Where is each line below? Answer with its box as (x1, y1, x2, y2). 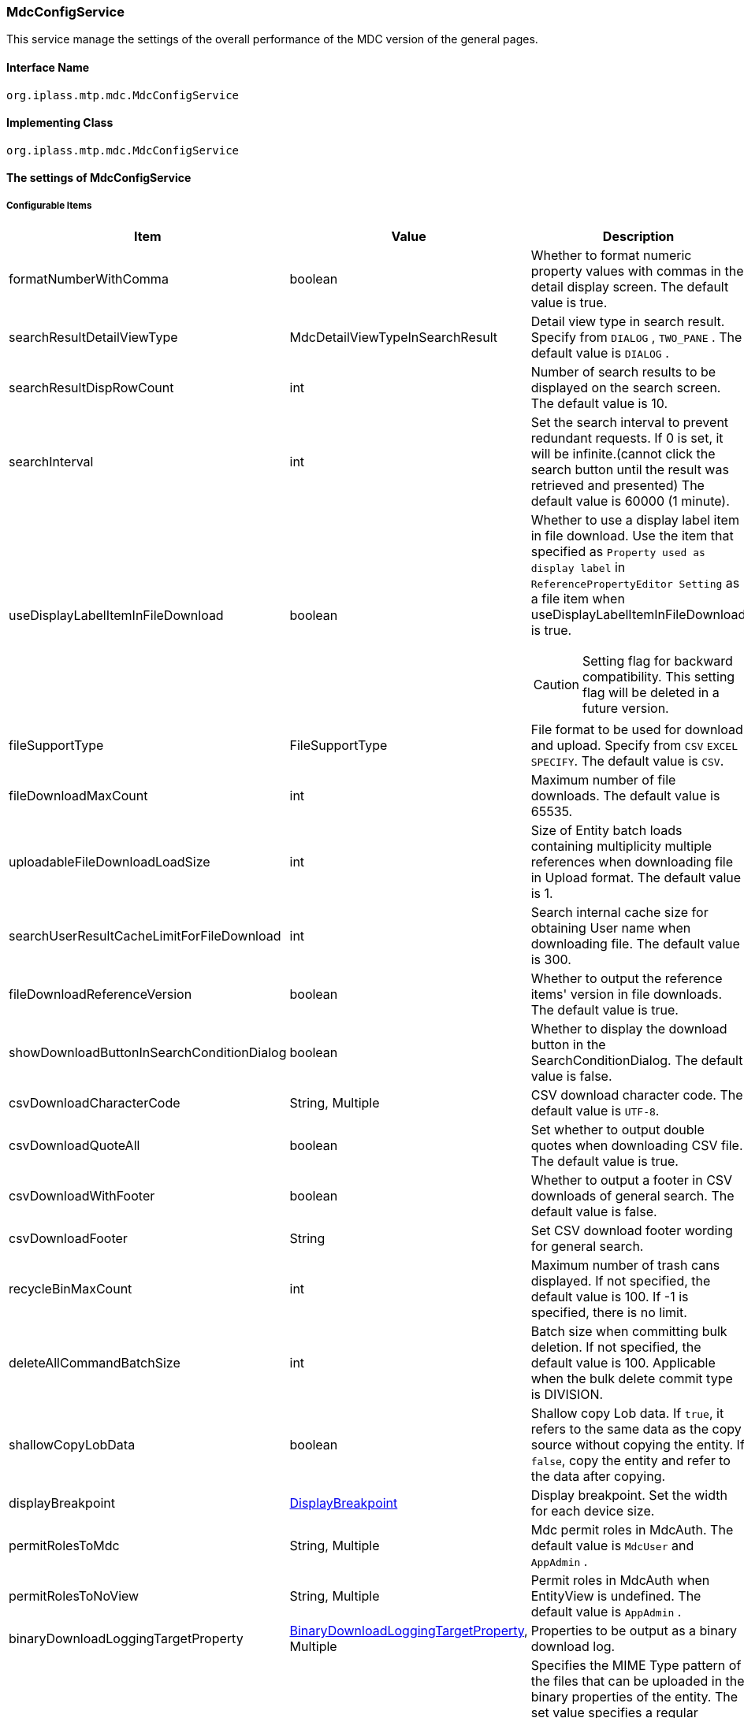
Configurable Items (6, 199, 92, 211)
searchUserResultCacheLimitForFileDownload (9, 928, 281, 944)
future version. (582, 700, 669, 717)
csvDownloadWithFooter (9, 1188, 155, 1204)
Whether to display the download (530, 1021, 727, 1037)
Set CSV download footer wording (530, 1223, 733, 1239)
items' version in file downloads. (530, 986, 723, 1003)
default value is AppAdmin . (530, 1604, 682, 1620)
